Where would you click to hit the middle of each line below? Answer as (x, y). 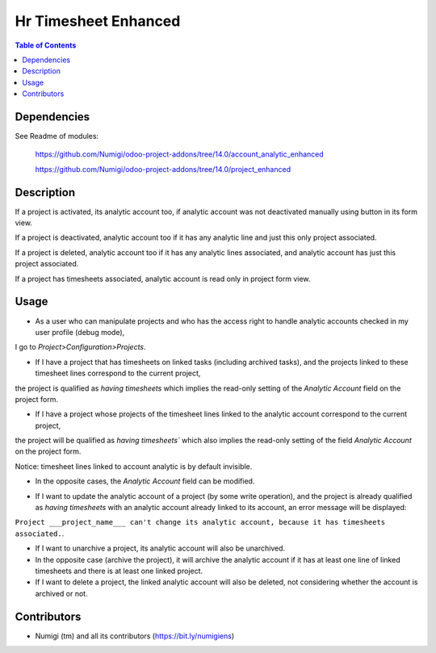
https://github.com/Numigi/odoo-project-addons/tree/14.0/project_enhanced (163, 169)
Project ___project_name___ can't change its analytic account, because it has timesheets (200, 522)
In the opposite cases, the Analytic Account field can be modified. (145, 481)
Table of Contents (46, 45)
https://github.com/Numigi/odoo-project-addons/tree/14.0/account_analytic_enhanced (180, 154)
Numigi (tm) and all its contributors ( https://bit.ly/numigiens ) (135, 636)
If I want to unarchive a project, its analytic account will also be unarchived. (160, 548)
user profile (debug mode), (80, 332)
